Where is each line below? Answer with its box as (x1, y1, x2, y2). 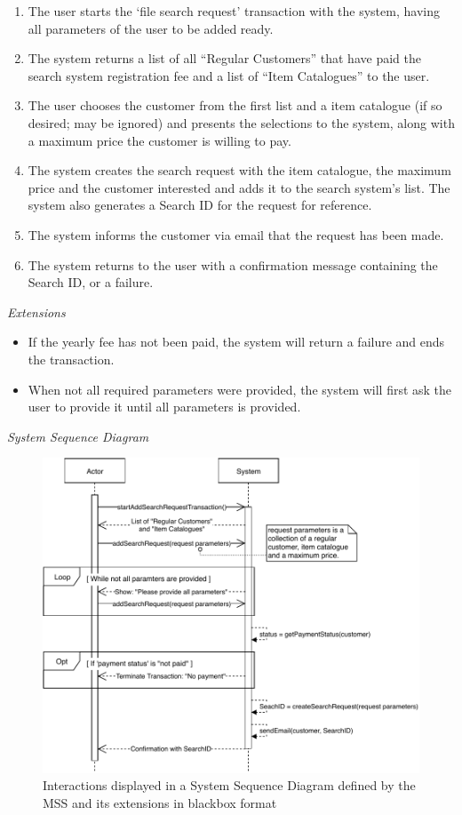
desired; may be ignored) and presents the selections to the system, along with (28, 113, 455, 132)
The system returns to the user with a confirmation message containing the (28, 255, 438, 274)
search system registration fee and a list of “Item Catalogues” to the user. (28, 66, 430, 84)
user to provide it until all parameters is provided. (28, 397, 301, 416)
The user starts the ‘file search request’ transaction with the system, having (28, 2, 440, 20)
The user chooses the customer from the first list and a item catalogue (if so (28, 96, 442, 115)
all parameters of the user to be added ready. (28, 19, 274, 37)
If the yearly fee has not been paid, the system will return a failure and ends (28, 332, 445, 351)
